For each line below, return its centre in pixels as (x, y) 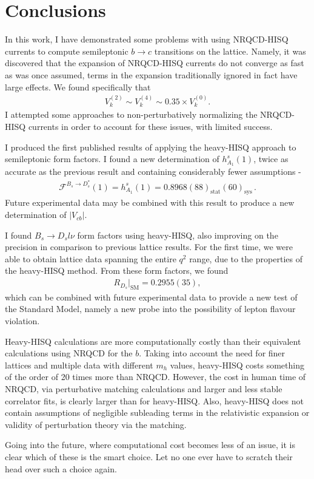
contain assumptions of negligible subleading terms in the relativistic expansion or (157, 413)
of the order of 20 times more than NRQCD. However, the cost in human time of (155, 377)
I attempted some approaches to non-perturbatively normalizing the (131, 114)
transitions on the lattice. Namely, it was (230, 51)
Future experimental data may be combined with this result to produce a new (150, 202)
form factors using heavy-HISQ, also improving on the (178, 235)
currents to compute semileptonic (67, 51)
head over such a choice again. (61, 468)
